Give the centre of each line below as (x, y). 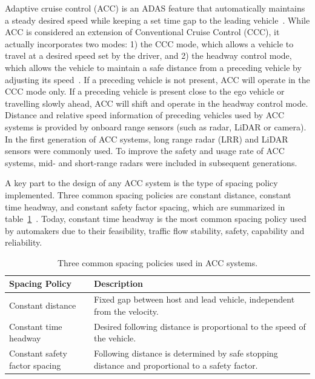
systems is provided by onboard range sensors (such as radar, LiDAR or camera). (156, 126)
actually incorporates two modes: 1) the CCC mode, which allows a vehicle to (149, 43)
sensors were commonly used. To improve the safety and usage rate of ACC (145, 151)
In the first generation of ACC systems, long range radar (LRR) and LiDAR (147, 139)
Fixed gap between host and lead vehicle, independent (194, 299)
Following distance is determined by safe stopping (186, 353)
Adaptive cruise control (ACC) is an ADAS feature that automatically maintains (155, 8)
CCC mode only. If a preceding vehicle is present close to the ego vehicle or (145, 91)
